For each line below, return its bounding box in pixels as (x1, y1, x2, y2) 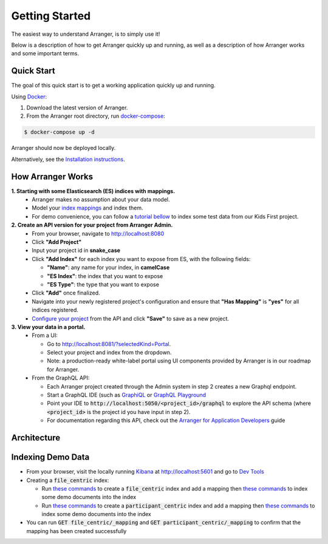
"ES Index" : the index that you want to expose (47, 272, 163, 279)
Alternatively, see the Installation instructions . (11, 155, 125, 163)
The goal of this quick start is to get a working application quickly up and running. (11, 82, 216, 89)
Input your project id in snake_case (32, 246, 121, 254)
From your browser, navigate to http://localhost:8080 (32, 229, 165, 237)
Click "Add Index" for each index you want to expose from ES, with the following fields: (32, 255, 251, 262)
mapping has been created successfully (26, 527, 127, 534)
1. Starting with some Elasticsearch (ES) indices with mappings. (11, 187, 176, 194)
